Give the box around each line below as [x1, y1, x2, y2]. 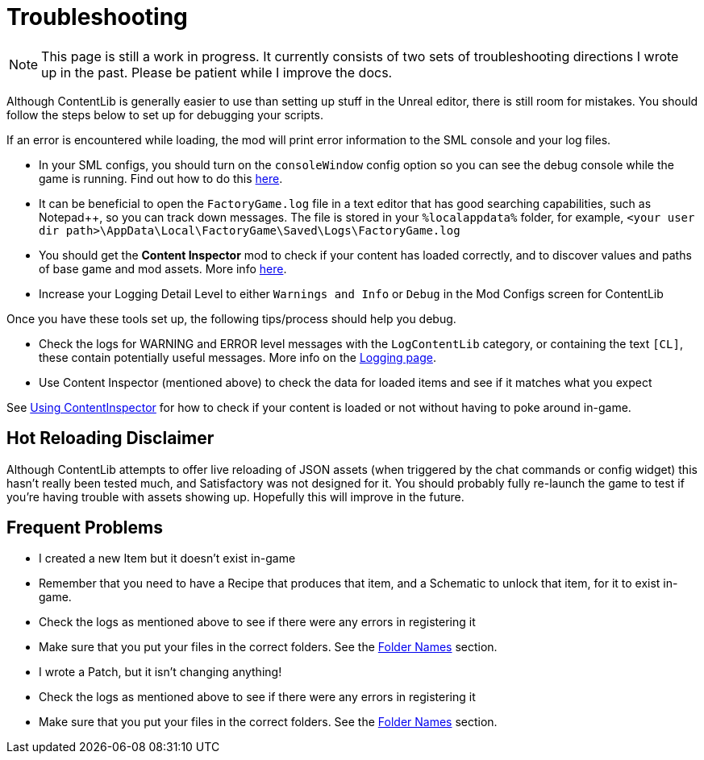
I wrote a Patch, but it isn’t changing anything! [39, 665, 282, 679]
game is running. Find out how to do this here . [39, 171, 283, 185]
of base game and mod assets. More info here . [39, 261, 287, 276]
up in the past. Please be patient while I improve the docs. [41, 64, 393, 81]
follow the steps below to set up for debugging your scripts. [6, 107, 324, 122]
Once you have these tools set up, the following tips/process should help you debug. [6, 311, 456, 326]
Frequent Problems [6, 517, 163, 538]
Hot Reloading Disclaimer [6, 428, 215, 449]
